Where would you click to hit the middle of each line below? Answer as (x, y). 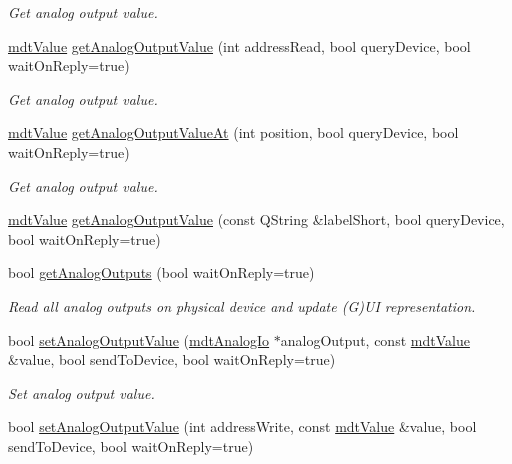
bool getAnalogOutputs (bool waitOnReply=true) (161, 272)
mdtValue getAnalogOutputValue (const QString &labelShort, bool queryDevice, (256, 219)
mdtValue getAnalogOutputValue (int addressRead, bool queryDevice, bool (239, 45)
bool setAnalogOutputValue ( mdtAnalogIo (139, 339)
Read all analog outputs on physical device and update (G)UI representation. (242, 305)
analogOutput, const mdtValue (375, 339)
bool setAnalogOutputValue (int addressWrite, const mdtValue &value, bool (242, 426)
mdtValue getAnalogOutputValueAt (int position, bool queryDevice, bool (233, 132)
